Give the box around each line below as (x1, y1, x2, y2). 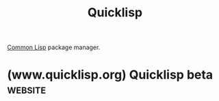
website (7, 82, 47, 97)
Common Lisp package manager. (7, 43, 101, 52)
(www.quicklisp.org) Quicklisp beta (7, 67, 214, 83)
